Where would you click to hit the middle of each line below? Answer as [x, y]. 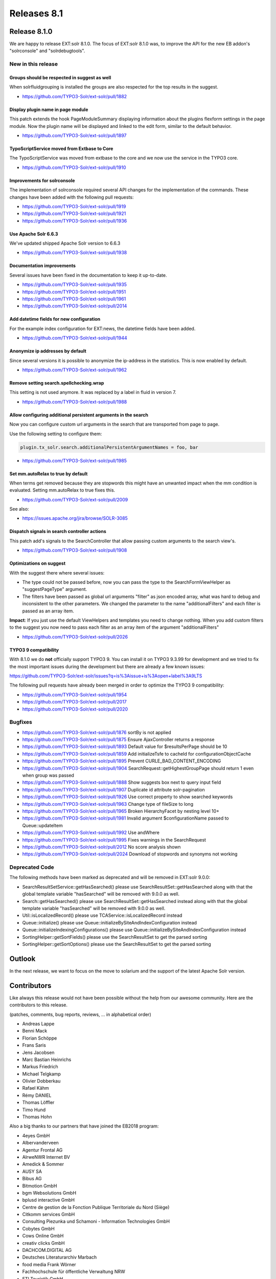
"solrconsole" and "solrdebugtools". [47, 51]
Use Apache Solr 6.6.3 [34, 234]
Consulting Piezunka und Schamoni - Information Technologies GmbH [96, 1221]
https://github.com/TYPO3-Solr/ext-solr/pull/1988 [75, 402]
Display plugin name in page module [49, 109]
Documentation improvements [43, 266]
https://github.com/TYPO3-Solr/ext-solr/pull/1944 [75, 338]
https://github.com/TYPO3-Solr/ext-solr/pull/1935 [75, 284]
